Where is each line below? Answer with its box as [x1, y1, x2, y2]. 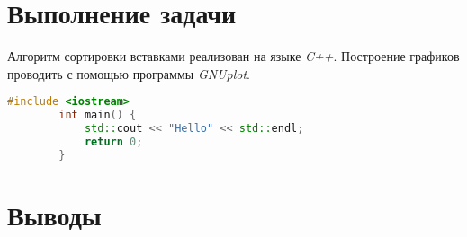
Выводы [7, 196, 102, 233]
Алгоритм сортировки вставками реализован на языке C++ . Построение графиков [7, 47, 460, 66]
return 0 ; [84, 135, 143, 148]
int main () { [58, 109, 137, 122]
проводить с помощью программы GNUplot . [7, 64, 250, 83]
